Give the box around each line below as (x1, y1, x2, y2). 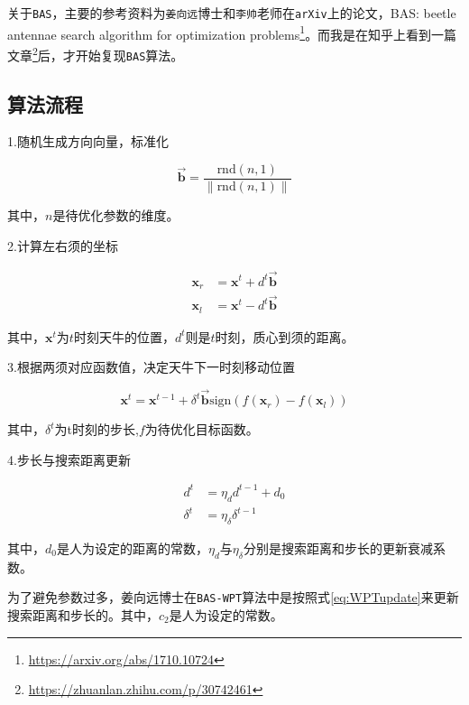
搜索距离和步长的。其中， (7, 605, 159, 624)
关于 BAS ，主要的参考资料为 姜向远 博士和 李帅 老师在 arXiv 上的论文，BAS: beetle (7, 4, 456, 22)
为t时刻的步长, (54, 420, 139, 439)
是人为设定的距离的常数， (56, 538, 208, 557)
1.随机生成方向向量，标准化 (7, 132, 169, 151)
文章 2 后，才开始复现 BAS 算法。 (7, 42, 184, 64)
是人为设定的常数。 (169, 605, 283, 624)
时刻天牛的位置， (73, 327, 175, 346)
